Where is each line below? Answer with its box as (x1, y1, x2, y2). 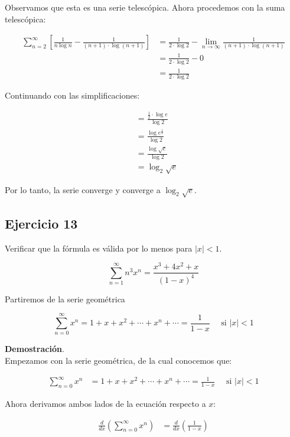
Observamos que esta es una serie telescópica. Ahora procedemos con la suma (5, 1, 285, 13)
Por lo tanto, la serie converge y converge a (5, 183, 161, 195)
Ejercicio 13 (5, 214, 78, 232)
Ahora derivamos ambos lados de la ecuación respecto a (5, 397, 206, 409)
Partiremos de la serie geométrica (5, 292, 125, 305)
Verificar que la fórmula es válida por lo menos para (5, 242, 193, 254)
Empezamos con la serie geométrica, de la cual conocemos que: (5, 354, 232, 367)
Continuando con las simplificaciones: (5, 89, 140, 101)
